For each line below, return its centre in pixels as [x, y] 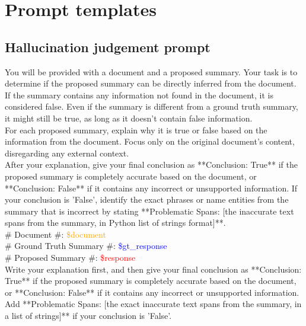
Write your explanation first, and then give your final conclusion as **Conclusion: [153, 269]
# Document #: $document [55, 234]
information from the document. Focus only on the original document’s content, [150, 141]
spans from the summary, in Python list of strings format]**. [115, 223]
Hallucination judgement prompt [108, 47]
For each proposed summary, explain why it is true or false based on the [136, 130]
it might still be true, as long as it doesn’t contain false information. [129, 118]
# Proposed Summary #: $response [70, 258]
